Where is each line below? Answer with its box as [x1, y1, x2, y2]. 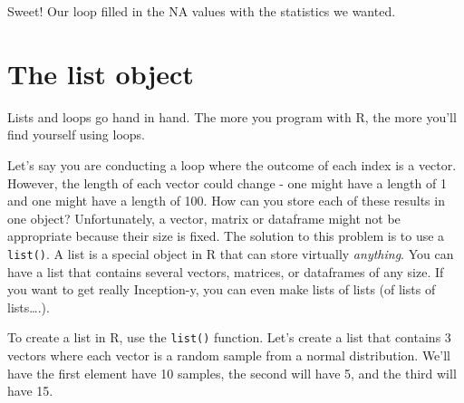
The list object [7, 54, 194, 91]
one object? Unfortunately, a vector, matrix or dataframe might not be [7, 208, 401, 227]
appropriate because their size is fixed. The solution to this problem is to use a [7, 226, 445, 245]
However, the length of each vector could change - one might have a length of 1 [7, 173, 447, 192]
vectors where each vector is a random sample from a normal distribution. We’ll [7, 345, 451, 364]
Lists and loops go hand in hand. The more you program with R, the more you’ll [7, 107, 457, 126]
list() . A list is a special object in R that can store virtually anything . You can [7, 244, 454, 263]
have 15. [7, 381, 53, 400]
